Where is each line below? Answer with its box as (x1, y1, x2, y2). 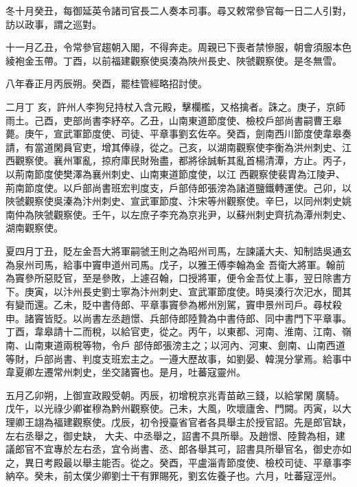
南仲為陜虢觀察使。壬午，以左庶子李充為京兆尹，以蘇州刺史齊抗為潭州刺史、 (5, 207, 352, 221)
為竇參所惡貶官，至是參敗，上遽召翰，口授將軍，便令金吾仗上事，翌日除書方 (5, 271, 352, 285)
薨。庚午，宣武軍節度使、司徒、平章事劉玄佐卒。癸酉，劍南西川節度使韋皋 (5, 126, 342, 141)
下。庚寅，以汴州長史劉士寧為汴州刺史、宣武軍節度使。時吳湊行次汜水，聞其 (5, 284, 352, 298)
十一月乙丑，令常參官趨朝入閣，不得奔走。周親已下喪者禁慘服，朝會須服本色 (5, 40, 352, 54)
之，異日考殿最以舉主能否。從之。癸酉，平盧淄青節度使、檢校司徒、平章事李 (5, 455, 352, 469)
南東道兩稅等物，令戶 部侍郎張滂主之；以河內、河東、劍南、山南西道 (34, 338, 345, 352)
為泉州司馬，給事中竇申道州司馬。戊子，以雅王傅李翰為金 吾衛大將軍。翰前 (5, 257, 345, 271)
